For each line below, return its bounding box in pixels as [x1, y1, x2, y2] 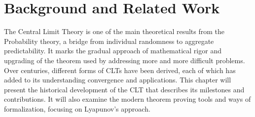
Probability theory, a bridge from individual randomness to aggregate [4, 36, 214, 46]
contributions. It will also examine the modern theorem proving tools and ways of [4, 94, 251, 104]
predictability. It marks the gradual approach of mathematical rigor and [4, 45, 221, 56]
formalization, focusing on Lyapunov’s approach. [4, 103, 150, 114]
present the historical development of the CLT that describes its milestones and [4, 84, 245, 94]
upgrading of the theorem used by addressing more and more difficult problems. [4, 55, 245, 65]
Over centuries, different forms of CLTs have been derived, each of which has [4, 65, 236, 75]
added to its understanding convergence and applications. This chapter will [4, 75, 231, 85]
